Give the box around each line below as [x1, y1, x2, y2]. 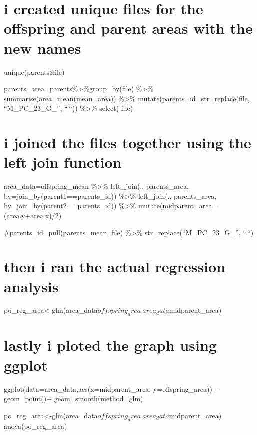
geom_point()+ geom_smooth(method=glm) [4, 393, 143, 404]
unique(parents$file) [4, 66, 65, 77]
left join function [4, 152, 122, 172]
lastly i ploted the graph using [4, 335, 217, 355]
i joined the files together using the [4, 132, 251, 153]
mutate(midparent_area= [138, 200, 218, 211]
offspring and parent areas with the [4, 18, 253, 38]
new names [4, 37, 81, 58]
